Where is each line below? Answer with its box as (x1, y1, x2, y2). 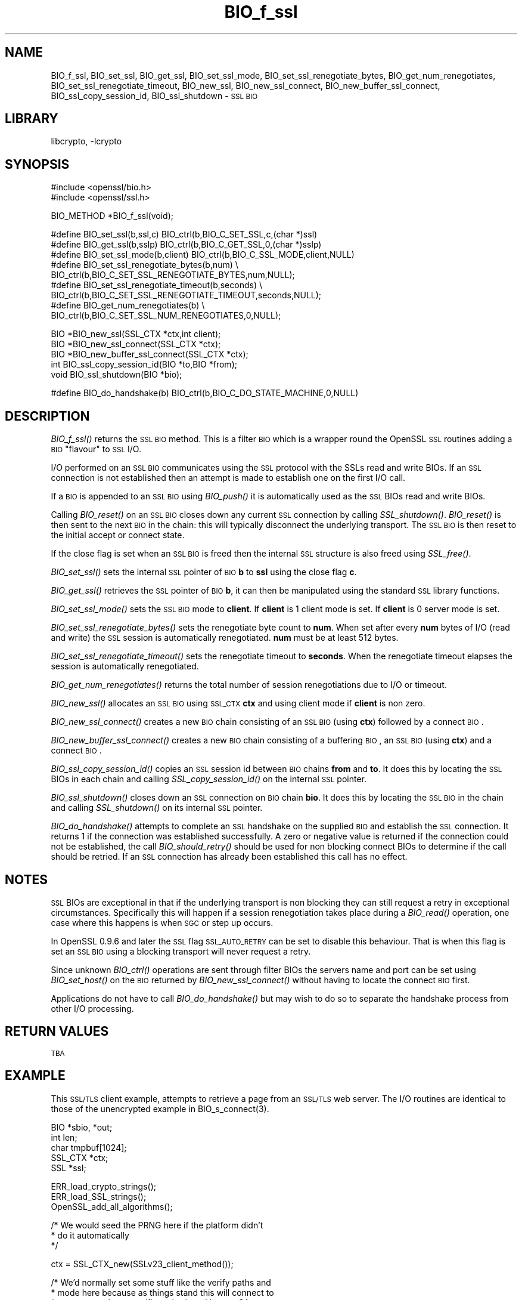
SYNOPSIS (5, 156, 70, 172)
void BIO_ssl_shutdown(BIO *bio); (51, 369, 182, 380)
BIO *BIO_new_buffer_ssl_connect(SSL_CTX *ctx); (51, 349, 248, 360)
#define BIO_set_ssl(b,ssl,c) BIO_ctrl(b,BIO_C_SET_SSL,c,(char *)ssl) (51, 229, 318, 240)
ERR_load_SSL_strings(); (51, 1191, 147, 1202)
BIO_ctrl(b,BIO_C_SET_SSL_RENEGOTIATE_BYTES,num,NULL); (51, 270, 295, 280)
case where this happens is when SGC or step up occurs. (51, 917, 274, 928)
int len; (51, 1132, 77, 1142)
